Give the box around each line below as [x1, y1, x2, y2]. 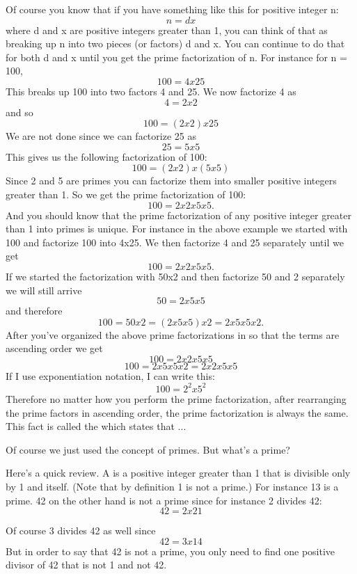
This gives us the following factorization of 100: [6, 149, 207, 164]
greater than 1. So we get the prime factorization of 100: [6, 186, 246, 201]
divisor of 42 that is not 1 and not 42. [6, 557, 167, 572]
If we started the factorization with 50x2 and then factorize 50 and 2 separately [6, 269, 345, 283]
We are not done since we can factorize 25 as [6, 129, 196, 143]
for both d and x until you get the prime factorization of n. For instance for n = [6, 49, 347, 64]
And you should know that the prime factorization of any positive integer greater [6, 207, 351, 222]
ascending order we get [6, 341, 103, 356]
